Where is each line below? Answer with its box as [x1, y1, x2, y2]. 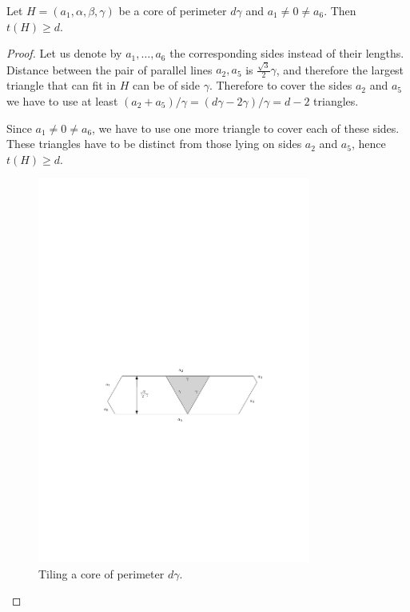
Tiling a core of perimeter [38, 565, 165, 582]
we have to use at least [6, 92, 118, 109]
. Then [324, 2, 356, 18]
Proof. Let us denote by [6, 45, 122, 62]
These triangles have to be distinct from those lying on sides [6, 135, 302, 152]
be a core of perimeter [118, 2, 227, 18]
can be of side [132, 77, 200, 94]
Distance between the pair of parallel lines [6, 61, 213, 78]
